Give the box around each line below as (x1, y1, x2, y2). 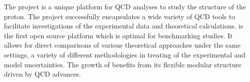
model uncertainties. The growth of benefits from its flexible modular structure (4, 59, 242, 69)
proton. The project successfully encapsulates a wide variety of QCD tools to (4, 11, 235, 21)
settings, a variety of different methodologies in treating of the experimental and (4, 49, 246, 59)
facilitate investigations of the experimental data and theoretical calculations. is (4, 21, 244, 31)
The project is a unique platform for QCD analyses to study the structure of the (4, 1, 246, 11)
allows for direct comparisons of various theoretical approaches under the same (4, 40, 241, 50)
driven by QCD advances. (4, 69, 81, 79)
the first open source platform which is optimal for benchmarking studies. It (4, 30, 233, 40)
